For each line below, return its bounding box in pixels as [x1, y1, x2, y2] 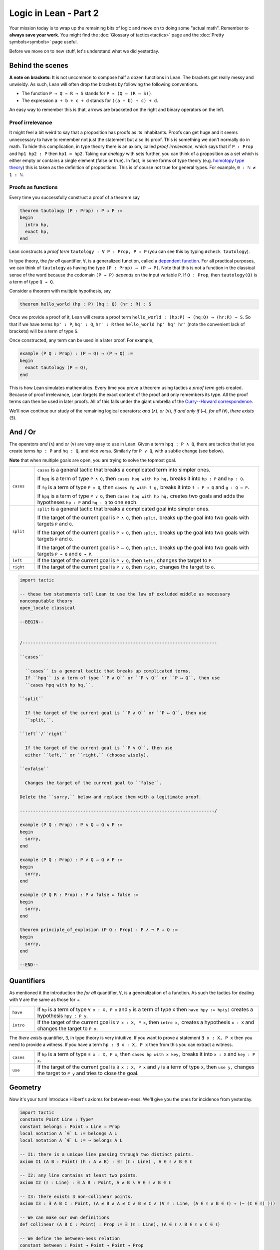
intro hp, [25, 221, 49, 227]
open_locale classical [19, 605, 75, 611]
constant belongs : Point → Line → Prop [19, 1123, 120, 1129]
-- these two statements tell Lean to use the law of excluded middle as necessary [19, 591, 231, 597]
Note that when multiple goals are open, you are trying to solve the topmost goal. [9, 457, 177, 463]
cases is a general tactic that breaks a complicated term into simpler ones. [37, 466, 211, 473]
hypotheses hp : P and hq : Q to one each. [37, 499, 138, 506]
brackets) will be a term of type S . [9, 328, 79, 334]
